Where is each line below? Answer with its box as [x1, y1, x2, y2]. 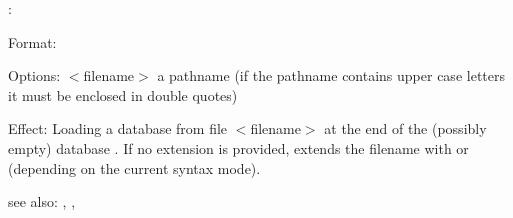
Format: [8, 31, 57, 52]
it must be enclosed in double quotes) [8, 84, 238, 105]
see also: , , [8, 191, 76, 212]
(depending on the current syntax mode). [8, 157, 261, 178]
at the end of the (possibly [324, 118, 487, 139]
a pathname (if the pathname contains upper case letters [157, 65, 505, 86]
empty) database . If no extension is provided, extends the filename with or [8, 137, 469, 158]
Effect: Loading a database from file [8, 118, 228, 139]
